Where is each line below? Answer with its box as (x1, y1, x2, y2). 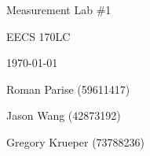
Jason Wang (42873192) (6, 107, 121, 124)
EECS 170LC (6, 28, 71, 44)
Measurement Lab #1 (6, 2, 112, 17)
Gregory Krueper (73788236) (6, 133, 145, 150)
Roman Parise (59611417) (6, 80, 130, 97)
